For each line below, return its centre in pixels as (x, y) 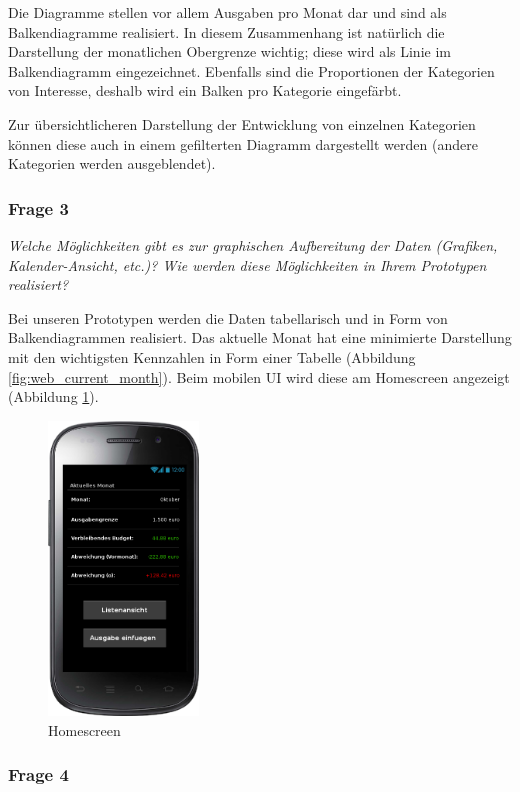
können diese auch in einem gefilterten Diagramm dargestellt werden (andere (243, 143)
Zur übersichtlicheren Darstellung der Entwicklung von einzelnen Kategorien (242, 123)
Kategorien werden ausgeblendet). (112, 163)
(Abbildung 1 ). (53, 396)
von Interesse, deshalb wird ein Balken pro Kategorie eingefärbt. (205, 90)
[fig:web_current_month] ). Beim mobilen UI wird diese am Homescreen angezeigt (259, 376)
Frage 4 (38, 774)
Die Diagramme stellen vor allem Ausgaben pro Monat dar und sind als (227, 12)
